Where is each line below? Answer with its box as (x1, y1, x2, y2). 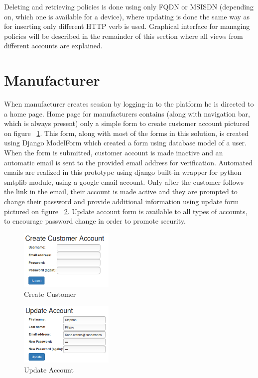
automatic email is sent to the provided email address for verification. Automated (4, 157, 253, 167)
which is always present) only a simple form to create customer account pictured (4, 118, 250, 128)
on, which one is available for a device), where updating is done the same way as (4, 11, 250, 21)
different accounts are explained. (4, 40, 103, 51)
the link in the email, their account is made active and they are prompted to (4, 186, 238, 197)
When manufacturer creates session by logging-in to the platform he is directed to (4, 99, 254, 109)
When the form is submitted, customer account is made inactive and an (4, 147, 223, 158)
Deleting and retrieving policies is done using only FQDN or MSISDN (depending (4, 1, 254, 11)
